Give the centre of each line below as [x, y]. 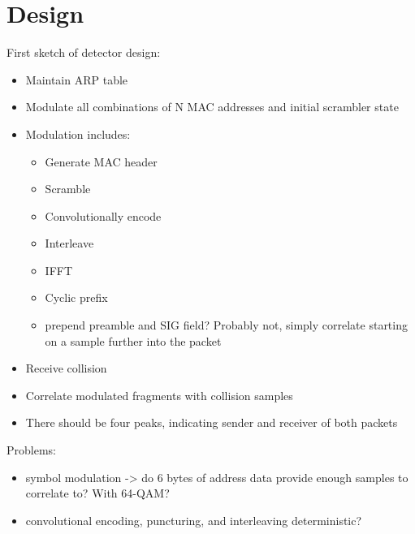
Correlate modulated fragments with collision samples [159, 395]
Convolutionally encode [103, 215]
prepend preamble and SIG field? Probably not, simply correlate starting [226, 325]
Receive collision [66, 368]
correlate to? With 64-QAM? [97, 493]
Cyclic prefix [76, 297]
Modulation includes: [78, 133]
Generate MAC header [101, 161]
